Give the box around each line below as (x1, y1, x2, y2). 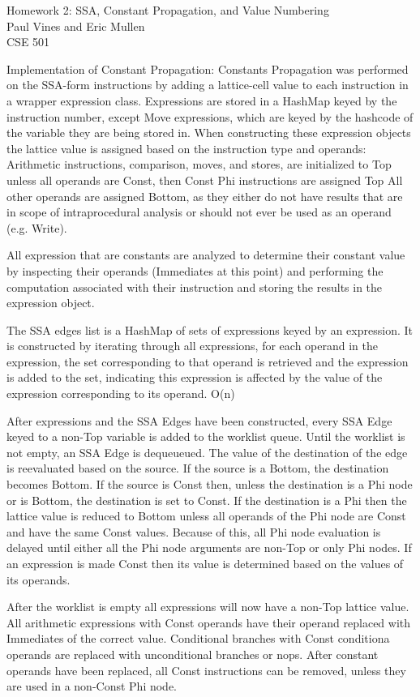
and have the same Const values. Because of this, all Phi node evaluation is (6, 523, 381, 540)
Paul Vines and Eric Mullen (6, 17, 145, 34)
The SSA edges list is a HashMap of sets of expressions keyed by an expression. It (6, 321, 413, 338)
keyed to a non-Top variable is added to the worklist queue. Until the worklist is (6, 428, 405, 445)
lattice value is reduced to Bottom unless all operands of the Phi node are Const (6, 507, 406, 524)
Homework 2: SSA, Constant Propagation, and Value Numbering (6, 2, 329, 18)
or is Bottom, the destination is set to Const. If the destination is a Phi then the (6, 491, 407, 508)
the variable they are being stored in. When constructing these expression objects (6, 124, 411, 141)
